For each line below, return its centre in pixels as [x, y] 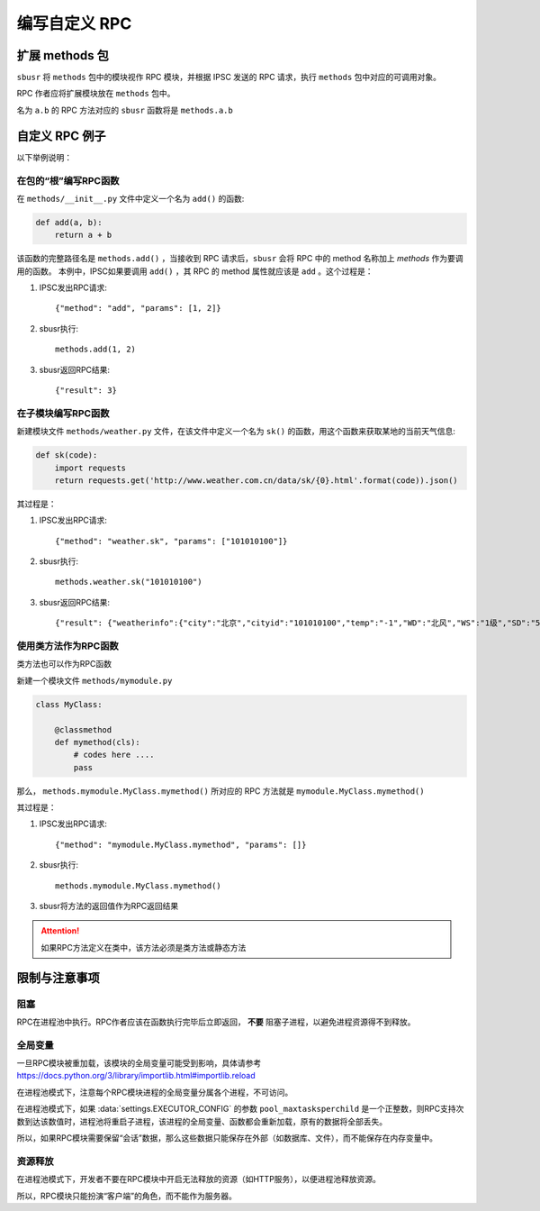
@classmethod [83, 729]
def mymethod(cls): [98, 742]
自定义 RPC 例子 [61, 136]
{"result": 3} [86, 390]
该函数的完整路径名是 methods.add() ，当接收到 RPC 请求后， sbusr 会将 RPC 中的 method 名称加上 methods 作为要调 [240, 259]
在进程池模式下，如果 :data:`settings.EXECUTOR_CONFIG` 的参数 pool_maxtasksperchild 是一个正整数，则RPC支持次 [240, 1109]
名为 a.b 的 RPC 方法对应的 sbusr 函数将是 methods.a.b [125, 110]
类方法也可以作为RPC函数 [64, 664]
